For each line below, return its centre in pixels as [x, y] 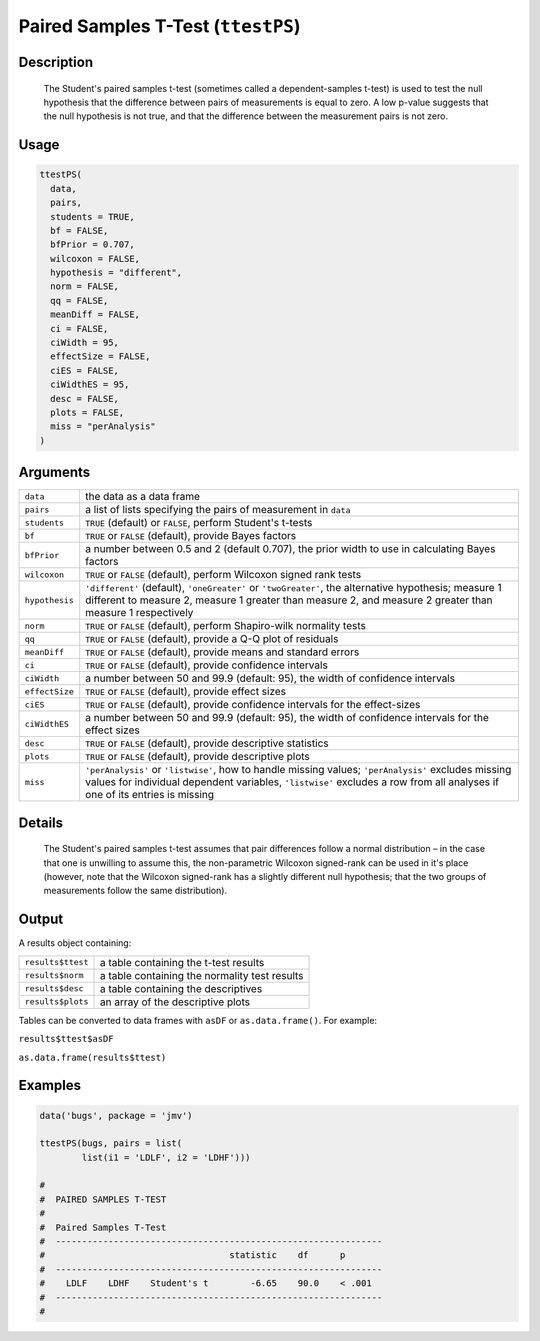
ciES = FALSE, [85, 370]
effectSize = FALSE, [100, 356]
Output [41, 919]
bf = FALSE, [79, 230]
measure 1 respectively [139, 613]
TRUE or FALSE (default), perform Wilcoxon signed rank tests [223, 575]
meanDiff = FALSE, [95, 314]
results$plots [56, 1001]
